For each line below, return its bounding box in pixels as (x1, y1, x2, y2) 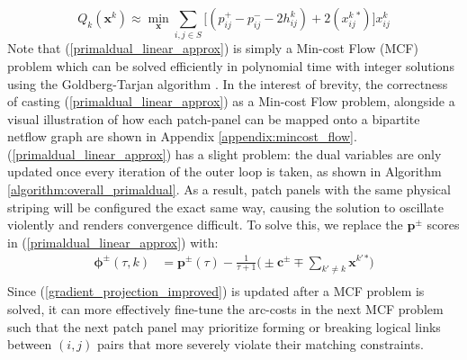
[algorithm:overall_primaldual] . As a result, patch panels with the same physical (7, 180, 451, 199)
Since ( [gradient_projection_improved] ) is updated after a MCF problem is (7, 282, 425, 301)
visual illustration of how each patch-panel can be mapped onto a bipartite (7, 109, 420, 128)
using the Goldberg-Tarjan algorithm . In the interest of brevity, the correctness (7, 74, 448, 93)
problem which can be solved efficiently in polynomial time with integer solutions (7, 56, 454, 75)
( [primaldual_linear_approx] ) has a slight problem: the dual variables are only (7, 144, 442, 163)
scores (427, 215, 460, 234)
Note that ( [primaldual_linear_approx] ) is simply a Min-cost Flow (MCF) (7, 39, 418, 58)
